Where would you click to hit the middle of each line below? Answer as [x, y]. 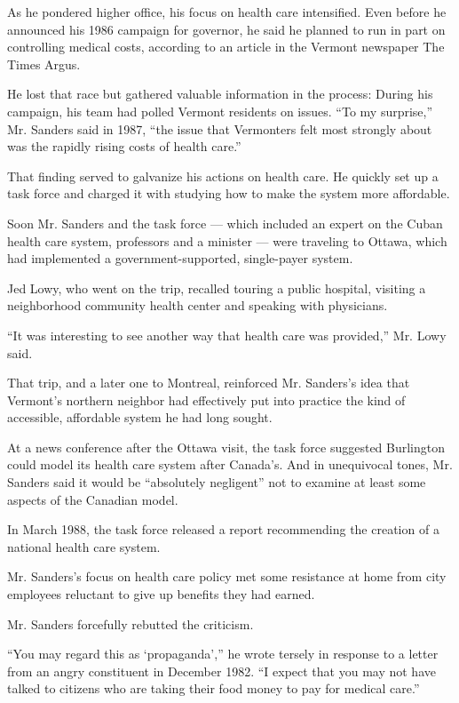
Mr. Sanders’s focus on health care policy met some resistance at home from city [227, 576]
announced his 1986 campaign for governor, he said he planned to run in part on [226, 29]
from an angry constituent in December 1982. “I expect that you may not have [222, 671]
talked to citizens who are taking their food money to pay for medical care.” [214, 688]
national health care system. [84, 546]
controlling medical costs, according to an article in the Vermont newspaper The [226, 47]
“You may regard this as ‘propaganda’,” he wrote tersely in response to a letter [223, 654]
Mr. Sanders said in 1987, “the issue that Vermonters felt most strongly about [220, 128]
